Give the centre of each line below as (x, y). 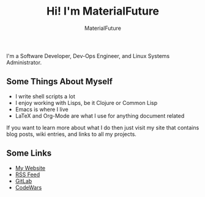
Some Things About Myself (60, 81)
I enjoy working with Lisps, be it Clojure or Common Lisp (86, 102)
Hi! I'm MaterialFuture (103, 11)
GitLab (24, 181)
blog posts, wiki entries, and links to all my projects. (71, 134)
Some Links (29, 153)
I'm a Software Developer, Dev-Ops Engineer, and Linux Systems (88, 56)
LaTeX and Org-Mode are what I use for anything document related (100, 116)
